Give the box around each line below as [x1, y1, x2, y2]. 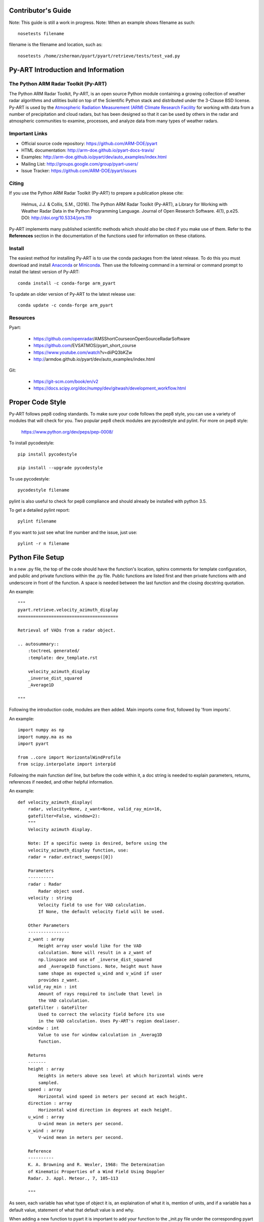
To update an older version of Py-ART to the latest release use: [9, 291, 136, 297]
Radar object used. [38, 888, 85, 894]
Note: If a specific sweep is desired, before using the [27, 841, 167, 846]
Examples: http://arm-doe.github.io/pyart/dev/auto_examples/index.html [21, 154, 167, 160]
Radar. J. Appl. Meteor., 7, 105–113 [27, 1176, 118, 1181]
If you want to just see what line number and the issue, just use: [9, 529, 137, 535]
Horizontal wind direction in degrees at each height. [38, 1107, 173, 1113]
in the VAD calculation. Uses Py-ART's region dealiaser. [38, 1018, 180, 1024]
